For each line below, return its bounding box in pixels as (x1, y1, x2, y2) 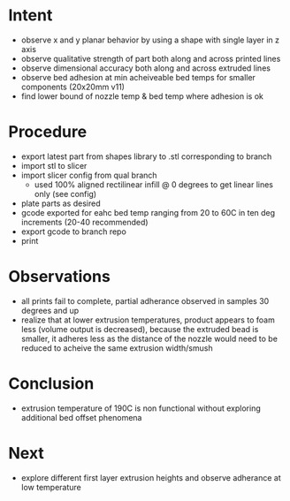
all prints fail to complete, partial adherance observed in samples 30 (20, 295, 270, 306)
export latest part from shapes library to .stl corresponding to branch (20, 151, 272, 162)
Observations (8, 267, 111, 287)
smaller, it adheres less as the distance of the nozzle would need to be (20, 333, 278, 344)
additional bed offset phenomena (20, 412, 142, 422)
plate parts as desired (20, 198, 101, 209)
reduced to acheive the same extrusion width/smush (20, 342, 213, 353)
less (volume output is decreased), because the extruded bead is (20, 323, 259, 334)
